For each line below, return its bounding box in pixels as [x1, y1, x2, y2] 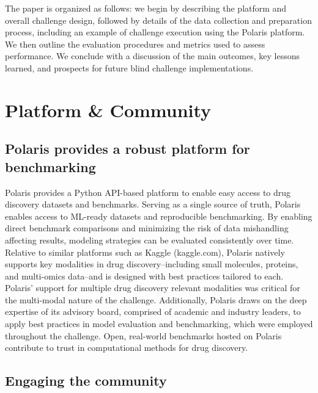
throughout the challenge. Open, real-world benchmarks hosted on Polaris [5, 329, 282, 342]
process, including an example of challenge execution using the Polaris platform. [5, 26, 305, 38]
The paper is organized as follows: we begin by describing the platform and [5, 2, 287, 14]
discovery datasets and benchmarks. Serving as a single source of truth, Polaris [5, 198, 301, 211]
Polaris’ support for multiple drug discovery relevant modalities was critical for [5, 281, 300, 294]
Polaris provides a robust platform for [5, 139, 250, 158]
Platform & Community [5, 97, 212, 122]
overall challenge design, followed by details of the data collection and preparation [5, 13, 312, 26]
